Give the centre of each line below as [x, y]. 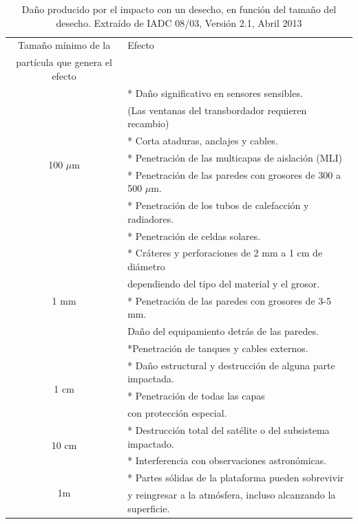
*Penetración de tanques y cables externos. [218, 348]
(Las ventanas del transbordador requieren [217, 110]
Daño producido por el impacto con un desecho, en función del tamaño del [179, 9]
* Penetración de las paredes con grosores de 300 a [234, 174]
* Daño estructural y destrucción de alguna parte [231, 365]
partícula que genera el [64, 62]
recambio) [148, 123]
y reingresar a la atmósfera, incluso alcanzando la [232, 495]
